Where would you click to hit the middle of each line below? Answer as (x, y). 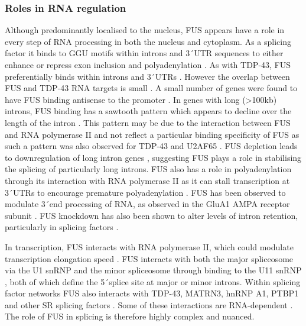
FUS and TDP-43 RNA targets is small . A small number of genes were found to (151, 88)
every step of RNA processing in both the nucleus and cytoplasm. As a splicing (148, 41)
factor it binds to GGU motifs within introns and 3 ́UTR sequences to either (144, 53)
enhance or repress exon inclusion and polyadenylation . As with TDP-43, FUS (148, 64)
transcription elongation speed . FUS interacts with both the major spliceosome (149, 258)
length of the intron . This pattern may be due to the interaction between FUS (148, 122)
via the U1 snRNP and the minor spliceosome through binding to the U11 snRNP (153, 270)
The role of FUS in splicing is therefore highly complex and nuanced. (130, 316)
